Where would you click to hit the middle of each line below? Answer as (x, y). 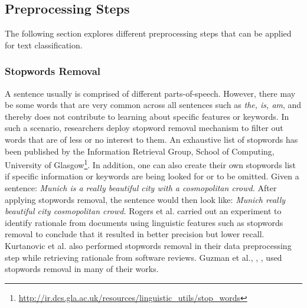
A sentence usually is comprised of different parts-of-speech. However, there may (150, 93)
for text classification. (44, 45)
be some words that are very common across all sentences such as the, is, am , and (153, 105)
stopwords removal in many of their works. (82, 269)
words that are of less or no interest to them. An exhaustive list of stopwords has (151, 139)
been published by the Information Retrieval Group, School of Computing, (140, 151)
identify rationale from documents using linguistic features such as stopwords (144, 222)
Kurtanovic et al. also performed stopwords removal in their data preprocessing (148, 245)
